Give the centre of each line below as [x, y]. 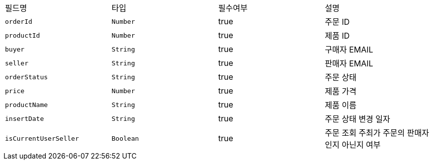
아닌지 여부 [361, 145]
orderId [19, 21]
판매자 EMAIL [349, 63]
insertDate [25, 118]
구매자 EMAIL [349, 50]
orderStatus [27, 77]
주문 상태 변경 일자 [357, 119]
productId [23, 35]
